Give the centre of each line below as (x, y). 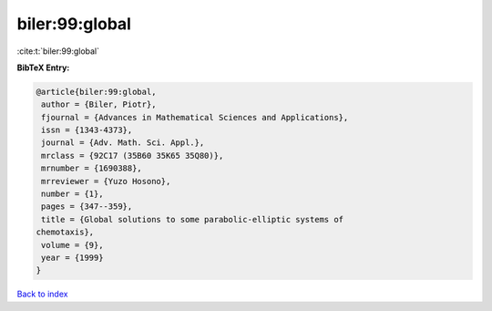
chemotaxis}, (65, 232)
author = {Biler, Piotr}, (99, 104)
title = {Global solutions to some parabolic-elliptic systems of (193, 219)
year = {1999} (72, 258)
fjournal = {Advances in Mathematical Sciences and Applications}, (195, 117)
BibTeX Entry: (43, 67)
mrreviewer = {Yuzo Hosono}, (106, 181)
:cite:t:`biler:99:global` (58, 51)
